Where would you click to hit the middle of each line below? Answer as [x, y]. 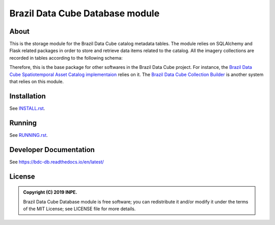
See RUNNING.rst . [29, 135]
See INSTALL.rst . [27, 108]
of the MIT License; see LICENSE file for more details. [79, 209]
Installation [28, 96]
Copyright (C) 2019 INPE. [50, 192]
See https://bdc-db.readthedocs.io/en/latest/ [57, 162]
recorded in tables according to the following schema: [66, 58]
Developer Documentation [52, 150]
